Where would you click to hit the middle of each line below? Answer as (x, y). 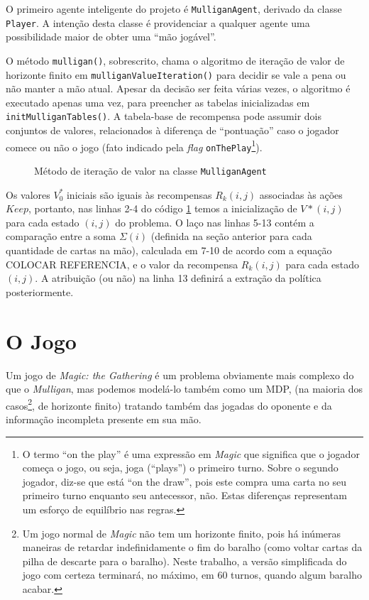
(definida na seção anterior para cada (231, 236)
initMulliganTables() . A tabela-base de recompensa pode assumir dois (164, 116)
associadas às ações (301, 194)
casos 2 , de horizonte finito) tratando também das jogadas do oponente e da (169, 404)
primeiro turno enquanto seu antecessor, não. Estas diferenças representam (184, 495)
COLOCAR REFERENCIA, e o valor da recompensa (122, 264)
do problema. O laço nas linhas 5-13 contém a (215, 222)
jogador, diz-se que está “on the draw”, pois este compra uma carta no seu (184, 481)
